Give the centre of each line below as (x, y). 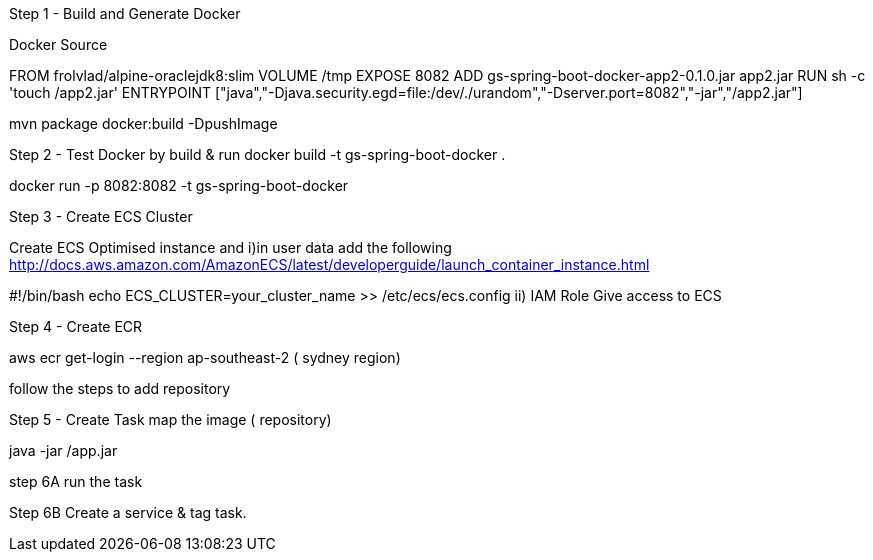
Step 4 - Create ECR (76, 326)
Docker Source (58, 44)
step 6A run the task (76, 481)
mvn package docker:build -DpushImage (143, 123)
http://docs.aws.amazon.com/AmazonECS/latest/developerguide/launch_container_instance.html (329, 264)
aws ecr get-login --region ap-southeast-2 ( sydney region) (205, 357)
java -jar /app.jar (63, 450)
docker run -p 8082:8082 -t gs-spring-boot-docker (179, 185)
